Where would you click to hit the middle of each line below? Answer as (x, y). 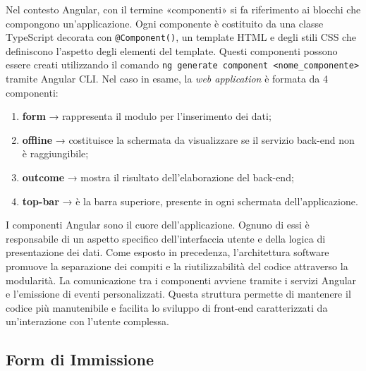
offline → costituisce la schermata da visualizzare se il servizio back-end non (188, 139)
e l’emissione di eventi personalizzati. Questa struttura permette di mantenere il (178, 294)
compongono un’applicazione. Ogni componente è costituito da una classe (165, 23)
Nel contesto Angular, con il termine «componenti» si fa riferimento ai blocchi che (183, 9)
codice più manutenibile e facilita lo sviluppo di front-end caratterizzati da (167, 307)
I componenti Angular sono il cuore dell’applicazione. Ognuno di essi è (158, 225)
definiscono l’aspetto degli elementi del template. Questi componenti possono (172, 50)
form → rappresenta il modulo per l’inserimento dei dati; (147, 116)
